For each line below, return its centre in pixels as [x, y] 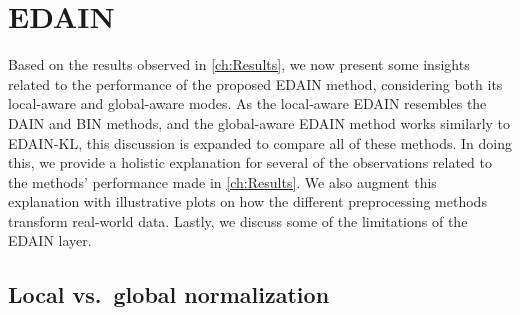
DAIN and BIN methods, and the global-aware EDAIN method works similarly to [259, 122]
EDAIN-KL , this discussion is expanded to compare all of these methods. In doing [260, 142]
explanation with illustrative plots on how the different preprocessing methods [247, 201]
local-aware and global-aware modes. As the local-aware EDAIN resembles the [247, 103]
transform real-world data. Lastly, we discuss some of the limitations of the [238, 220]
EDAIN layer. [50, 240]
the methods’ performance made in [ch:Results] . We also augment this [222, 181]
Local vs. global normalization [169, 294]
